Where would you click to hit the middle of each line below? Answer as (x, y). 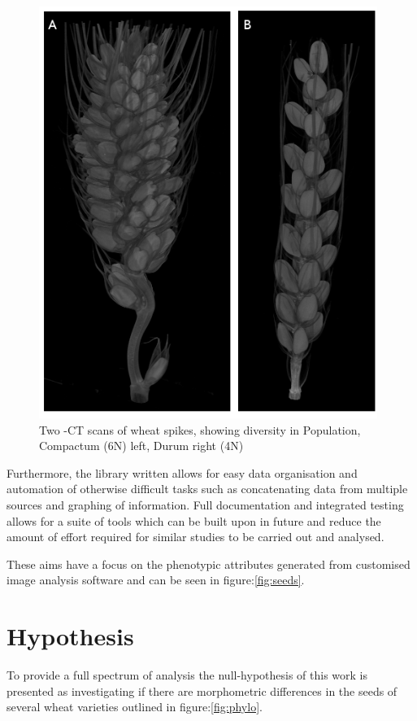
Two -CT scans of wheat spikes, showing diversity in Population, (200, 429)
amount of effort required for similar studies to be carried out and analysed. (195, 537)
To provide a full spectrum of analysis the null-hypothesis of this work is (187, 675)
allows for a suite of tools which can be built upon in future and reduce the (194, 520)
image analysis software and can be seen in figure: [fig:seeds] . (156, 580)
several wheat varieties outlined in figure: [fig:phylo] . (135, 707)
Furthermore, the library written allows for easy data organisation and (182, 472)
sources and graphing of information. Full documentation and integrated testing (205, 504)
